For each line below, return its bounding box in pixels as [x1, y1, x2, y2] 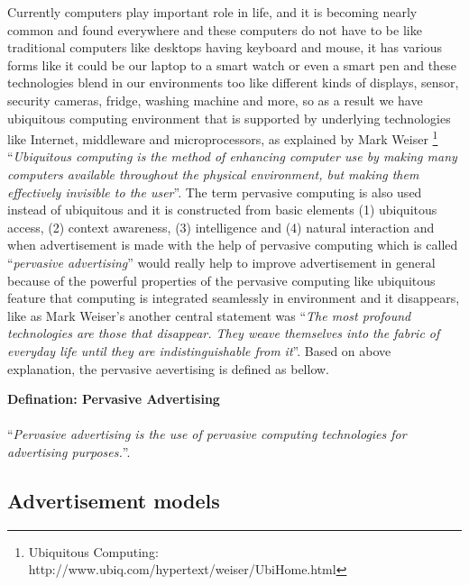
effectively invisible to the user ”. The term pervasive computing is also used [7, 182, 422, 201]
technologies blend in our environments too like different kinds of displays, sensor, [7, 73, 459, 92]
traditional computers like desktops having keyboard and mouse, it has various [7, 38, 443, 57]
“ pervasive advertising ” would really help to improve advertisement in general [7, 252, 436, 271]
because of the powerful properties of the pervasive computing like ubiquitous [7, 270, 436, 289]
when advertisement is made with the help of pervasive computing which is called [7, 235, 458, 254]
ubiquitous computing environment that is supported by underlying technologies [7, 108, 451, 127]
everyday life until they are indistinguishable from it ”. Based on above [7, 341, 391, 360]
